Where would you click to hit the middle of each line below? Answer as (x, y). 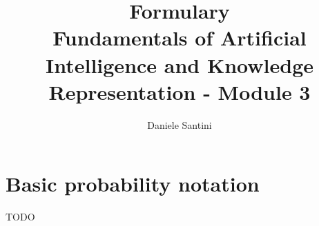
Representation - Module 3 (180, 91)
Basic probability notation (133, 184)
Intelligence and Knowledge (180, 64)
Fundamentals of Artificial (180, 38)
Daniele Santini (180, 124)
